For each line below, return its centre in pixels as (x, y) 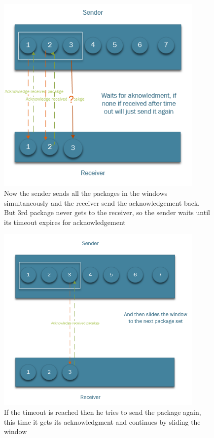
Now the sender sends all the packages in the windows (86, 193)
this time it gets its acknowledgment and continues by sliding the (102, 421)
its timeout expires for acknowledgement (65, 222)
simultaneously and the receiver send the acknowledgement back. (102, 202)
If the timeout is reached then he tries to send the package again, (103, 412)
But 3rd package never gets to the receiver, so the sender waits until (107, 212)
